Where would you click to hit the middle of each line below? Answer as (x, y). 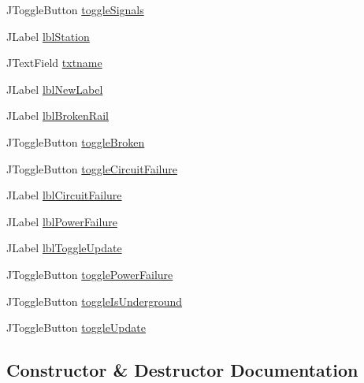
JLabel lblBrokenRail (58, 115)
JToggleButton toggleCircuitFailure (92, 168)
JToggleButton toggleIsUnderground (95, 301)
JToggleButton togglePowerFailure (90, 274)
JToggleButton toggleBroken (76, 141)
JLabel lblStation (48, 36)
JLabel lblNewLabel (55, 89)
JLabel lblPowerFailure (62, 221)
